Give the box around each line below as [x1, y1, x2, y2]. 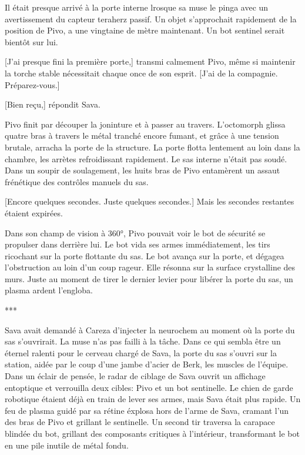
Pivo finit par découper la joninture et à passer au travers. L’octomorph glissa [5, 118, 286, 130]
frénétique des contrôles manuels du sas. [5, 175, 149, 188]
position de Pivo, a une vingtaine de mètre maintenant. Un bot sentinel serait [5, 24, 285, 36]
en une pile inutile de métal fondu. [5, 439, 129, 451]
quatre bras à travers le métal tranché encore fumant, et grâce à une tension [5, 129, 279, 142]
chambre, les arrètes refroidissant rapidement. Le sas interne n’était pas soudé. [5, 152, 287, 165]
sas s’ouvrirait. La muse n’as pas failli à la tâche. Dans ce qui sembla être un [5, 335, 281, 347]
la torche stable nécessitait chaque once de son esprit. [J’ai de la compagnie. [5, 66, 278, 79]
